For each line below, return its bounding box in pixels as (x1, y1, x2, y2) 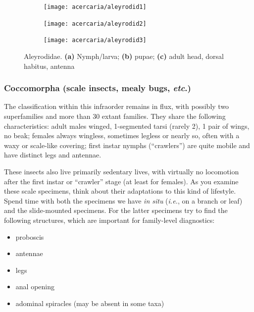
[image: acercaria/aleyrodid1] (44, 3, 147, 10)
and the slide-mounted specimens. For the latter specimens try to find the (4, 205, 228, 215)
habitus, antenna (24, 60, 75, 71)
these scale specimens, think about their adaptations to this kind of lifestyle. (4, 186, 236, 196)
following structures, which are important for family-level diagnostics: (4, 214, 215, 225)
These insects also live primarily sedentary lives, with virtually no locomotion (4, 166, 239, 176)
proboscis (15, 231, 44, 242)
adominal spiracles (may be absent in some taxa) (15, 298, 164, 308)
